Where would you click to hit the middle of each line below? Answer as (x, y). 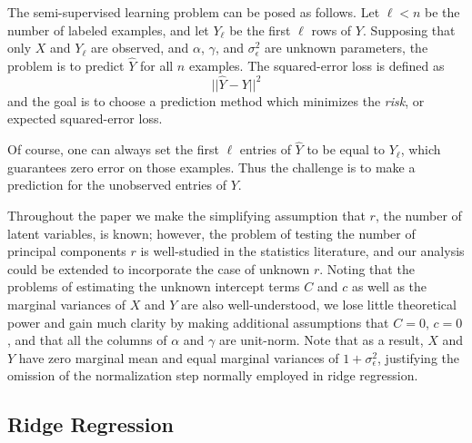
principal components (67, 251)
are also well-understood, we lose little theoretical (319, 304)
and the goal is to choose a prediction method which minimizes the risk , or (216, 100)
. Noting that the (367, 268)
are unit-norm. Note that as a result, (321, 340)
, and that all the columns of (87, 340)
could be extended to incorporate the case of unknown (159, 268)
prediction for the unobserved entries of (117, 185)
